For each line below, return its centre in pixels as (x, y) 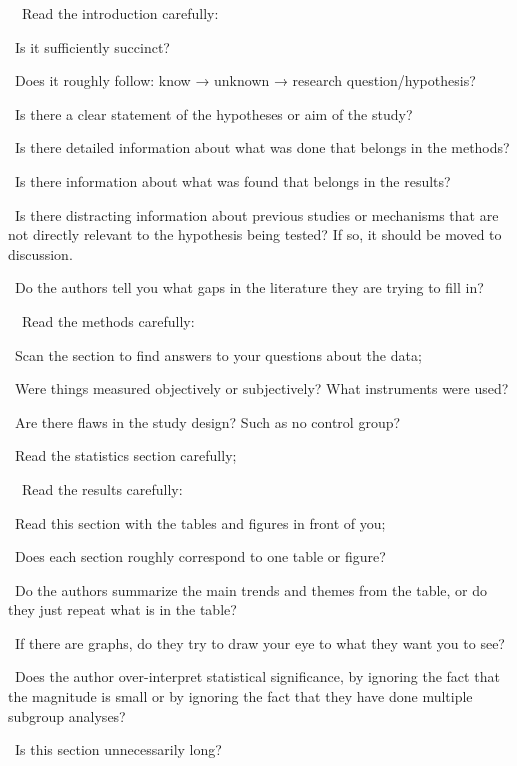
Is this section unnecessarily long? (118, 749)
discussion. (40, 253)
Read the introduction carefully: (120, 13)
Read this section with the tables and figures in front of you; (200, 522)
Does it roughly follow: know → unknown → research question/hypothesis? (245, 80)
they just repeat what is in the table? (122, 609)
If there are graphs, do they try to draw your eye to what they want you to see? (259, 642)
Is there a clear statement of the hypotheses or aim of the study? (213, 113)
